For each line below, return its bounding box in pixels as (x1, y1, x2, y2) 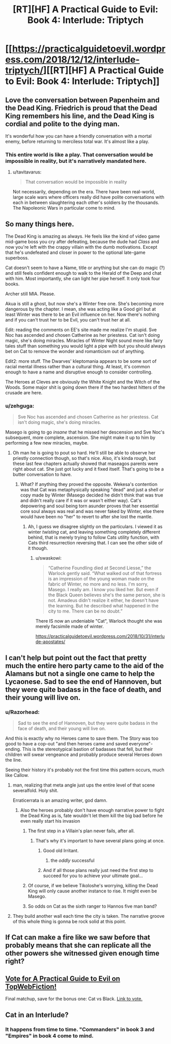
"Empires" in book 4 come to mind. (5, 1032, 94, 1039)
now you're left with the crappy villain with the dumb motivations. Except (5, 244, 158, 250)
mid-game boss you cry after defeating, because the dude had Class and (5, 239, 159, 245)
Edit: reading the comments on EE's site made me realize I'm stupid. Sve (5, 327, 157, 333)
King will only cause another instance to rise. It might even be (27, 888, 157, 894)
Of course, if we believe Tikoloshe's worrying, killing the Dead (27, 883, 158, 889)
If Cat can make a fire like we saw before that (5, 933, 151, 942)
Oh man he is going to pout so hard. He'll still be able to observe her (12, 450, 156, 456)
